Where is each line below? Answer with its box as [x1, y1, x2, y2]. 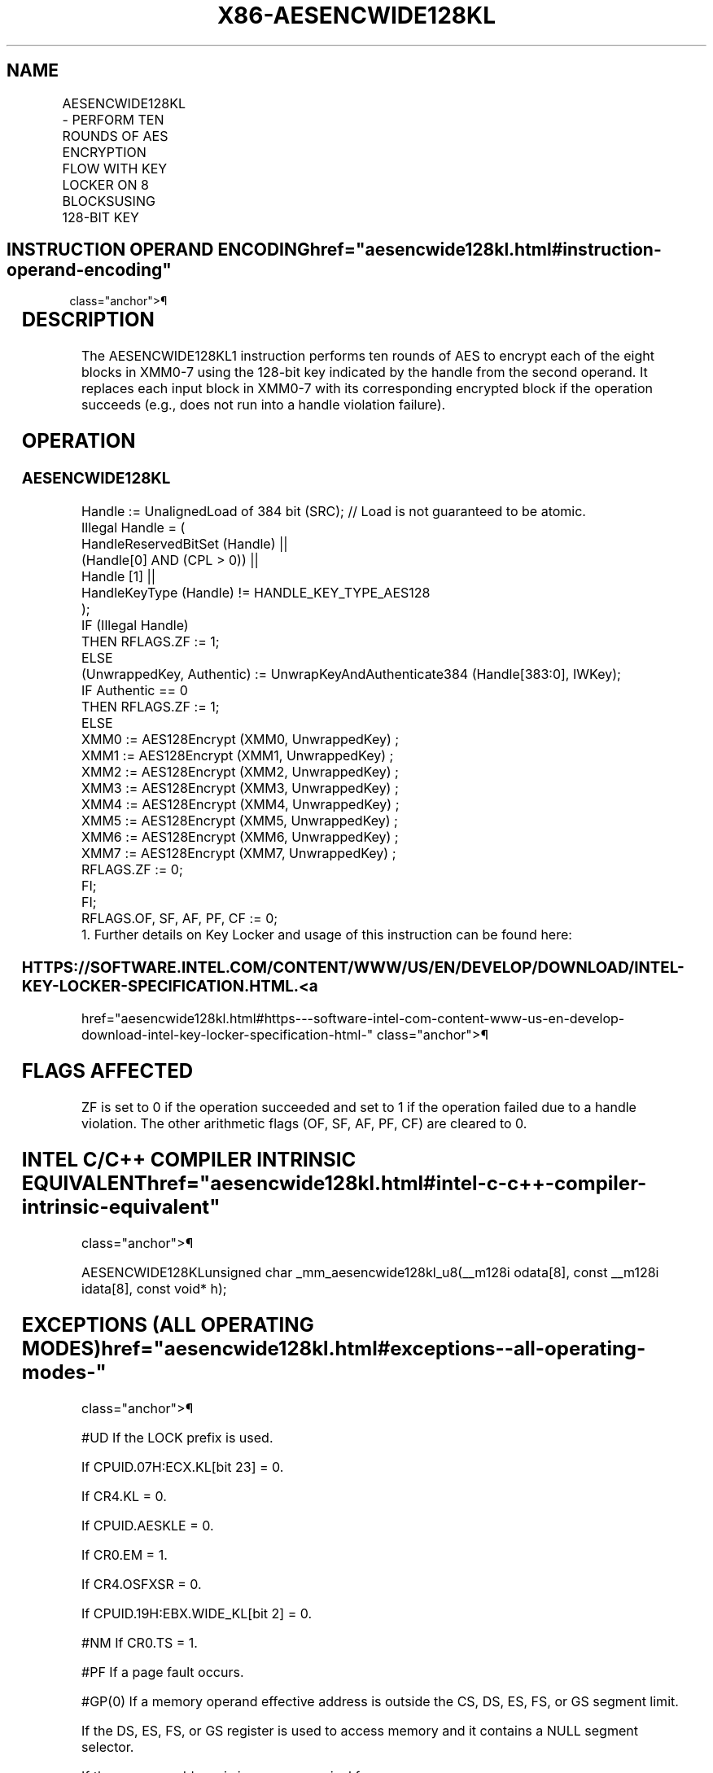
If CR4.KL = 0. [81, 1487, 167, 1504]
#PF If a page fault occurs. [81, 1663, 244, 1680]
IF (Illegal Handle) [81, 616, 189, 633]
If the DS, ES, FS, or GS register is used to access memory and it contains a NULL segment [81, 1722, 638, 1739]
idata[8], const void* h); [81, 1280, 227, 1297]
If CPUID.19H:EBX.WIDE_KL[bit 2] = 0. [81, 1604, 313, 1622]
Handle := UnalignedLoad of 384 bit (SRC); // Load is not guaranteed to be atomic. [81, 502, 586, 519]
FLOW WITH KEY [62, 160, 168, 177]
